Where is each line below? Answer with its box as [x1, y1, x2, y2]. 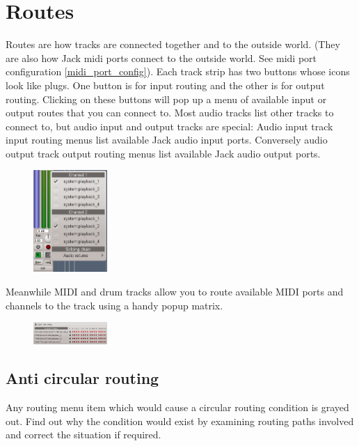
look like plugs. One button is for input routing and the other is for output [6, 77, 325, 92]
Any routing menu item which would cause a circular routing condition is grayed [6, 400, 349, 415]
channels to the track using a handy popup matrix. [6, 298, 223, 312]
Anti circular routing [6, 367, 159, 389]
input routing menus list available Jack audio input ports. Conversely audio [6, 132, 328, 147]
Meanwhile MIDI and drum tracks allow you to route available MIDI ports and [6, 284, 344, 298]
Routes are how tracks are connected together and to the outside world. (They [6, 37, 340, 52]
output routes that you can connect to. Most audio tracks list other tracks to [6, 105, 334, 120]
